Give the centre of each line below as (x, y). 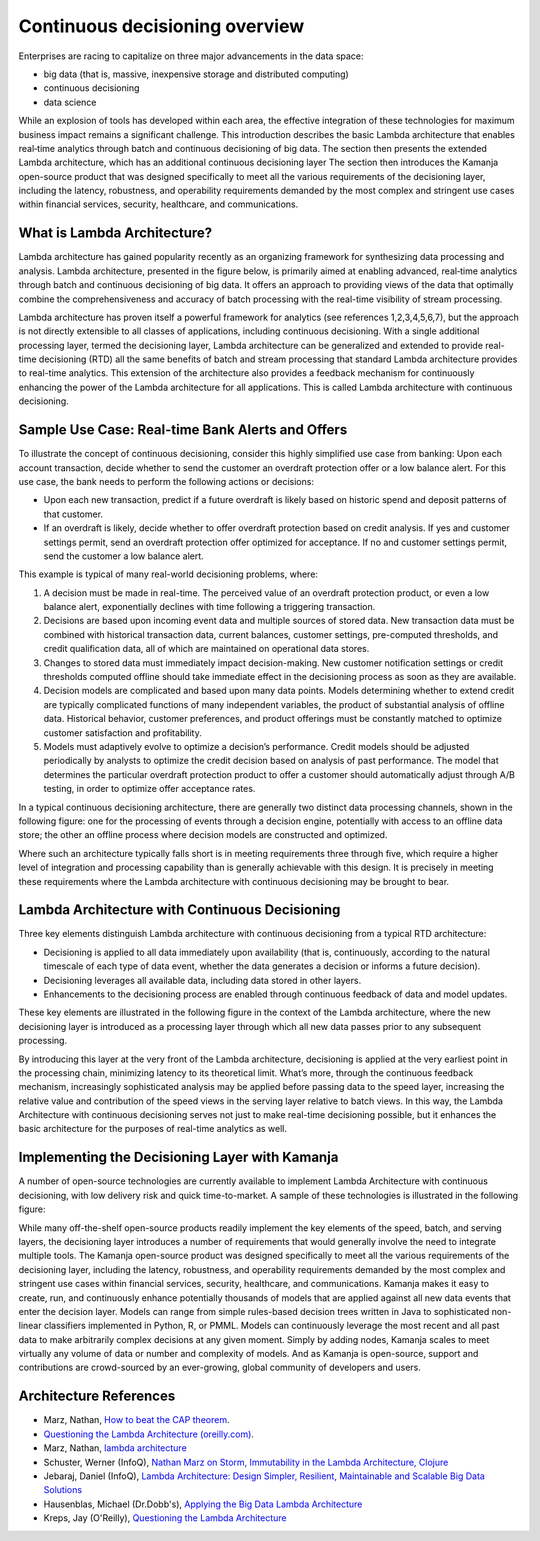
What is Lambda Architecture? (115, 233)
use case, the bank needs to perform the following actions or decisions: (166, 481)
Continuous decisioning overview (161, 26)
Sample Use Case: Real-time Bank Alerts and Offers (183, 430)
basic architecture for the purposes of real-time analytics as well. (153, 1129)
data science (70, 102)
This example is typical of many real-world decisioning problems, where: (168, 574)
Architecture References (97, 1396)
